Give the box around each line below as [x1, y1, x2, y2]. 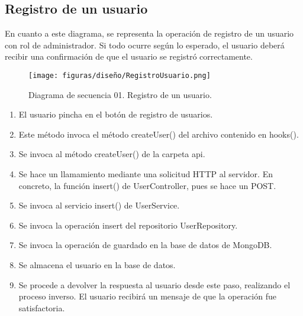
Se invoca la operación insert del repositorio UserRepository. [18, 219, 238, 231]
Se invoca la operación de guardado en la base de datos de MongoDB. [18, 239, 272, 251]
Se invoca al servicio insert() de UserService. [18, 199, 180, 211]
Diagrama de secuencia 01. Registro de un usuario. [28, 88, 212, 100]
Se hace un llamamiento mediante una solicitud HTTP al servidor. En [18, 168, 273, 180]
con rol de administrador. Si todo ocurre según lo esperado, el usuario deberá [5, 38, 285, 51]
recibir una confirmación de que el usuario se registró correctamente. [5, 50, 253, 63]
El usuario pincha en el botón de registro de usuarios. [18, 108, 213, 120]
